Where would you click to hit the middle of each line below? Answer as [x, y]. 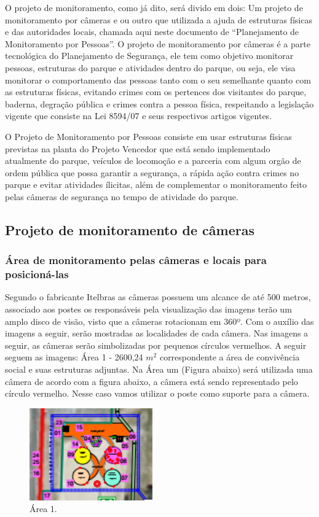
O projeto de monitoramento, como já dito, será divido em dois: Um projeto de [154, 7]
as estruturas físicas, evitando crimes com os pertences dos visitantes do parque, [156, 92]
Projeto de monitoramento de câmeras [130, 229]
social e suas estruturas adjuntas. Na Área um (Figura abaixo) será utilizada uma [159, 369]
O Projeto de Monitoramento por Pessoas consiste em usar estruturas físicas [148, 136]
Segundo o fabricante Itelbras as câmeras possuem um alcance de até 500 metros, [158, 297]
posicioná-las [37, 274]
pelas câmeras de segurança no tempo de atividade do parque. [122, 196]
